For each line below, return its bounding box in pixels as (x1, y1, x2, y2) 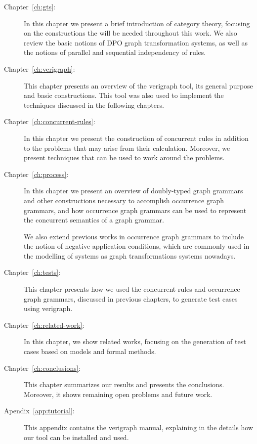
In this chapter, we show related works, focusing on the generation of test (24, 336, 246, 347)
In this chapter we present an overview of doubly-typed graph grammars (24, 185, 243, 196)
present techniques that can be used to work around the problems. (24, 152, 225, 163)
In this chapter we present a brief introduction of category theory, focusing (24, 18, 250, 28)
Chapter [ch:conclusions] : (4, 362, 81, 373)
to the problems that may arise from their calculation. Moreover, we (24, 142, 230, 153)
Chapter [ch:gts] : (4, 1, 55, 11)
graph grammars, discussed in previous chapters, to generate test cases (24, 293, 238, 304)
